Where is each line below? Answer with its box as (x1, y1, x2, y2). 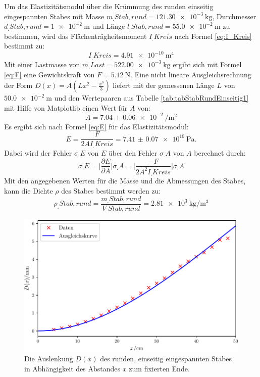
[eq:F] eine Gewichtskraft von (4, 69, 95, 79)
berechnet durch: (194, 147, 246, 158)
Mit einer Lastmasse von (4, 59, 80, 69)
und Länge (92, 21, 125, 31)
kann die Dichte (4, 185, 53, 196)
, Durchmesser (212, 11, 256, 21)
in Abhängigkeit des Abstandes (24, 363, 121, 374)
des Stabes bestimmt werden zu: (61, 185, 161, 196)
